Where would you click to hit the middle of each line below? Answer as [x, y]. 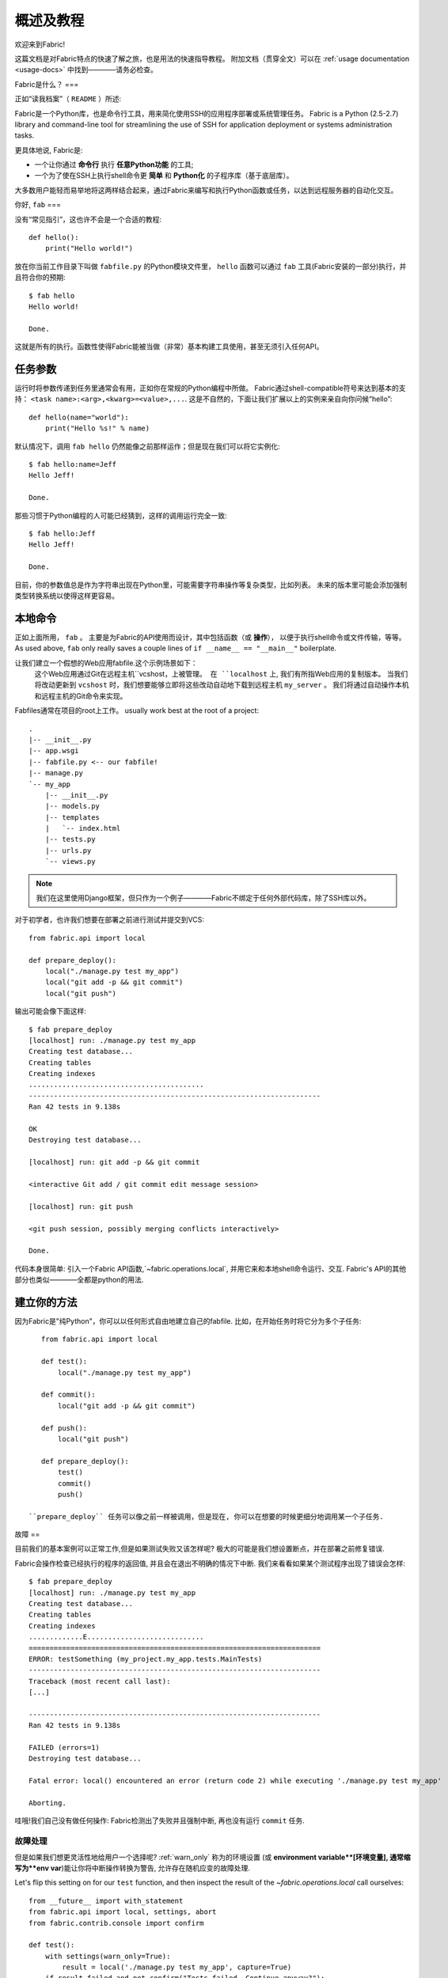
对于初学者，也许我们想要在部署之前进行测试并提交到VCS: [110, 920]
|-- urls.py [68, 850]
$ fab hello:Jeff [62, 533]
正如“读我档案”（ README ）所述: [68, 99]
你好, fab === [38, 205]
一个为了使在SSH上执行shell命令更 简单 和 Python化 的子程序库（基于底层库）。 [164, 176]
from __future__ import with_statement [106, 1900]
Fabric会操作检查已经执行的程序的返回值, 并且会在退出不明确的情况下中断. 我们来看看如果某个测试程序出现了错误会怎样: [210, 1563]
